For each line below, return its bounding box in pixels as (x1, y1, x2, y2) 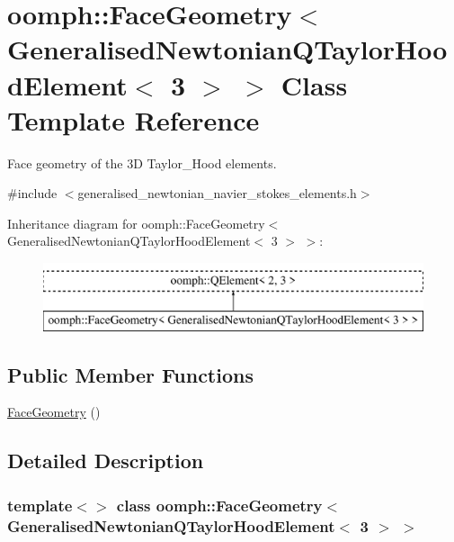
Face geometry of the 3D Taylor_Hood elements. (7, 153, 277, 172)
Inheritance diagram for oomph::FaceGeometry (7, 213, 265, 232)
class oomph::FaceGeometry (116, 493, 323, 516)
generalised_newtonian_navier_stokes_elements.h (77, 184, 357, 203)
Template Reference (7, 101, 260, 138)
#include (7, 184, 58, 203)
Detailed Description (7, 447, 204, 474)
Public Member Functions (7, 360, 254, 388)
